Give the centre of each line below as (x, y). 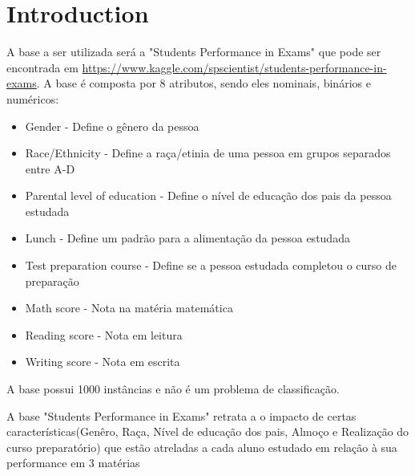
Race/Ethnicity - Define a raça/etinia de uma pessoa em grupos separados (208, 153)
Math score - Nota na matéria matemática (129, 308)
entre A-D (50, 168)
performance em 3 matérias (73, 463)
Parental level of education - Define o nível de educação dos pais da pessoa (208, 195)
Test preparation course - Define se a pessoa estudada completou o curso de (211, 265)
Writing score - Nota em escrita (103, 362)
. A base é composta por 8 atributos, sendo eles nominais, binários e (203, 83)
